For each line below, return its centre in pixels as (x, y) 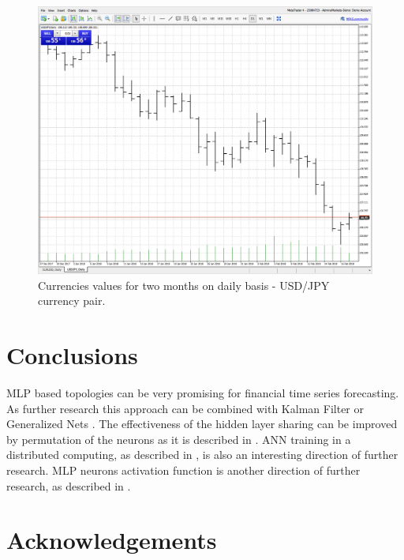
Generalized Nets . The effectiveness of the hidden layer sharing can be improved (202, 424)
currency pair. (72, 301)
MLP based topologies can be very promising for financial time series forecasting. (203, 393)
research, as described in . (69, 485)
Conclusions (72, 355)
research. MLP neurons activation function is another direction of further (183, 470)
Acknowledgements (112, 540)
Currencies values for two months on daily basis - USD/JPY (184, 285)
